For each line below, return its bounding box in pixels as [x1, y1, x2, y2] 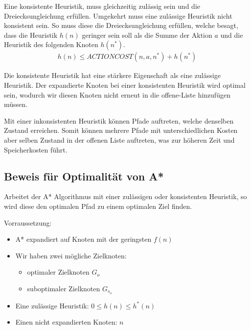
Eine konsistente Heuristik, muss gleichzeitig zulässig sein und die [4, 1, 200, 11]
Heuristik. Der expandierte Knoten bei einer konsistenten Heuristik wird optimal [4, 80, 246, 90]
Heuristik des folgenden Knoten [4, 39, 98, 50]
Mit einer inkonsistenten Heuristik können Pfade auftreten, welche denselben [4, 115, 234, 126]
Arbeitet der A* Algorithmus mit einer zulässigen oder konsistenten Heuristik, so [4, 191, 247, 202]
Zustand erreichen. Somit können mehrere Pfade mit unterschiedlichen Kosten [4, 125, 238, 135]
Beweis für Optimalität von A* [4, 168, 164, 183]
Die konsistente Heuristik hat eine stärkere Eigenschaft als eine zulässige [4, 70, 221, 80]
